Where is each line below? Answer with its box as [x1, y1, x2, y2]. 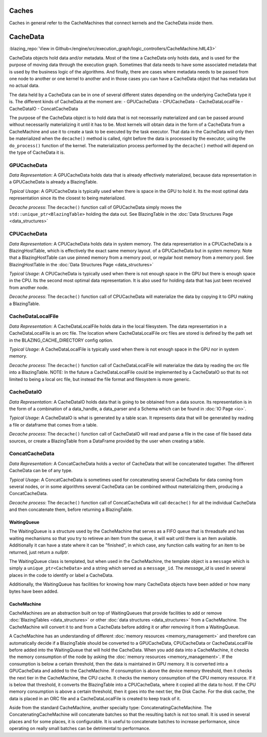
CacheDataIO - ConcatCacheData [9, 106, 79, 112]
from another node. [9, 284, 49, 290]
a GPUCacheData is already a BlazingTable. [9, 179, 98, 185]
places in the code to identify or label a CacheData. [9, 572, 114, 578]
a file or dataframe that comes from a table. [9, 422, 98, 428]
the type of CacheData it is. [9, 149, 65, 155]
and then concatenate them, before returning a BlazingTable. [9, 506, 133, 513]
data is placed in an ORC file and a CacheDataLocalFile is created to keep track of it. [9, 695, 181, 701]
